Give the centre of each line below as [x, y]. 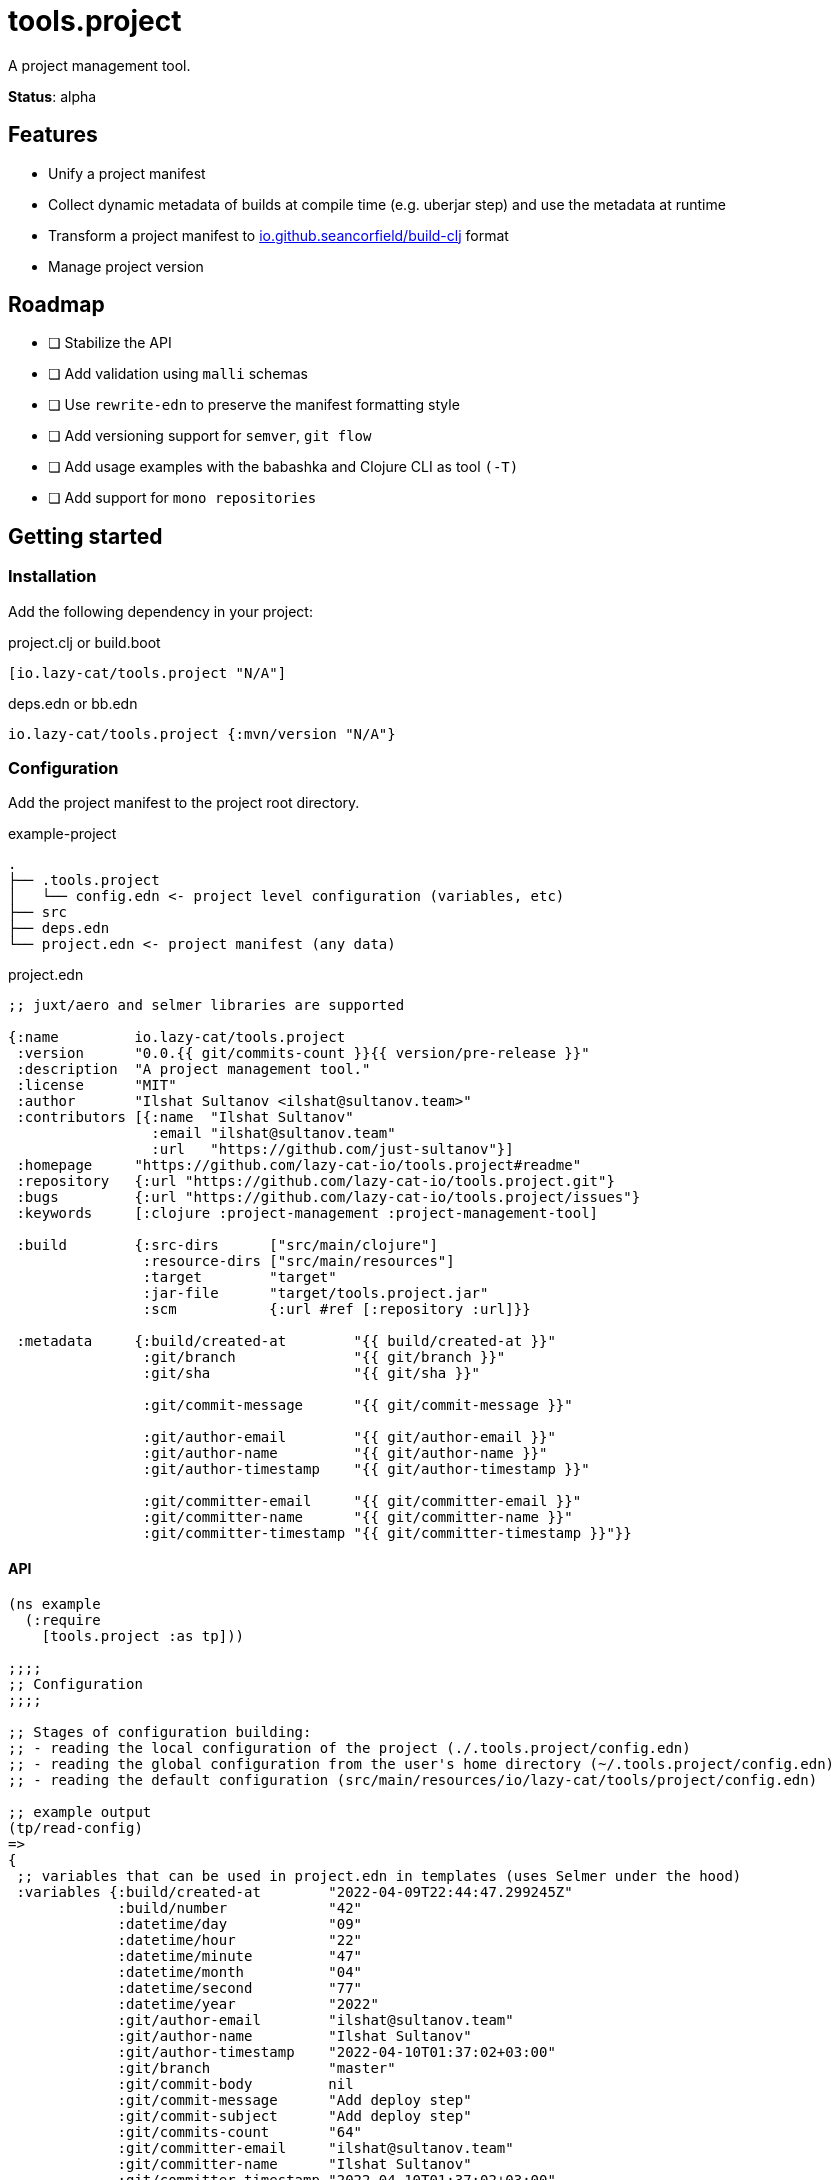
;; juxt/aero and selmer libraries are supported [206, 1005]
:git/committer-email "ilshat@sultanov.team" [315, 2147]
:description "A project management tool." [193, 1069]
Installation [52, 576]
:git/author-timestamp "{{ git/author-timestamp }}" [366, 1469]
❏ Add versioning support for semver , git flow [210, 436]
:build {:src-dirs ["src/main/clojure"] [227, 1245]
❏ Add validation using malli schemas [178, 374]
